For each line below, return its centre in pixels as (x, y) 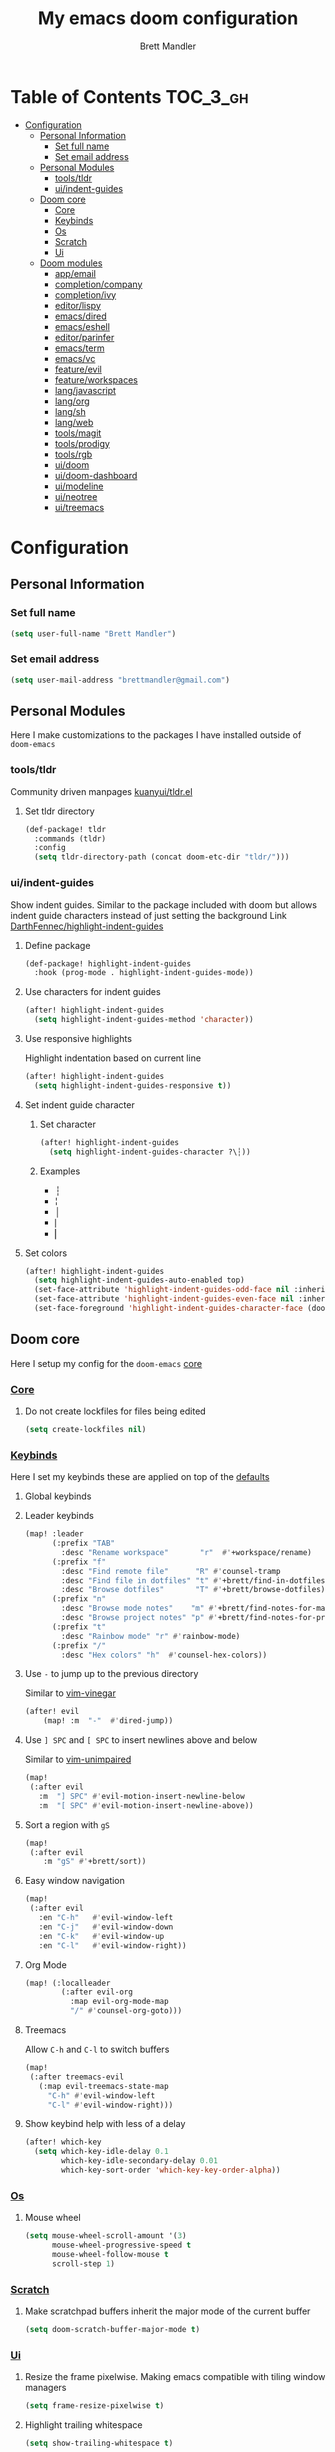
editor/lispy (78, 305)
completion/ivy (85, 294)
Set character (68, 1124)
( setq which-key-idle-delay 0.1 (101, 2152)
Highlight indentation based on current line (113, 1058)
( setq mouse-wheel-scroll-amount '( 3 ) (105, 2236)
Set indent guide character (79, 1104)
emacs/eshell (82, 326)
